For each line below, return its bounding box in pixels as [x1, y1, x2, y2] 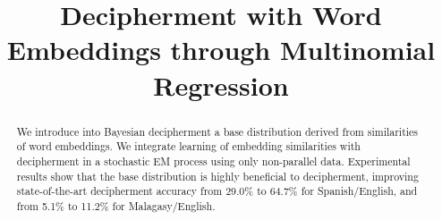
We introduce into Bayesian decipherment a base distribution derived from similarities [16, 123, 419, 139]
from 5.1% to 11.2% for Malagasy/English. [16, 198, 216, 213]
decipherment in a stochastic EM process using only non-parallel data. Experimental [16, 153, 411, 168]
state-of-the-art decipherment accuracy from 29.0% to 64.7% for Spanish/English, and [16, 183, 418, 199]
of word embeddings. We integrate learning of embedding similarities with [16, 139, 361, 154]
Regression [153, 66, 289, 103]
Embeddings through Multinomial [6, 31, 436, 68]
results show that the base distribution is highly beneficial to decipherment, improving [16, 168, 419, 183]
